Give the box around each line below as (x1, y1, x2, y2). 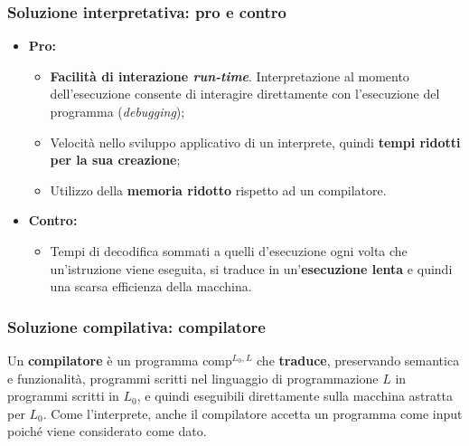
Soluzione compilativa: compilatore (7, 315, 266, 337)
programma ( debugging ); (50, 102, 185, 120)
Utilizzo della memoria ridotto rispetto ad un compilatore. (50, 180, 387, 199)
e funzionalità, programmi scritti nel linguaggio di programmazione (7, 368, 379, 387)
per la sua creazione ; (50, 150, 181, 169)
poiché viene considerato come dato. (7, 422, 207, 441)
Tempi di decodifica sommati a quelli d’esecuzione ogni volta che (50, 241, 408, 260)
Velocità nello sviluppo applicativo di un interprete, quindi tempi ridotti (50, 132, 461, 151)
